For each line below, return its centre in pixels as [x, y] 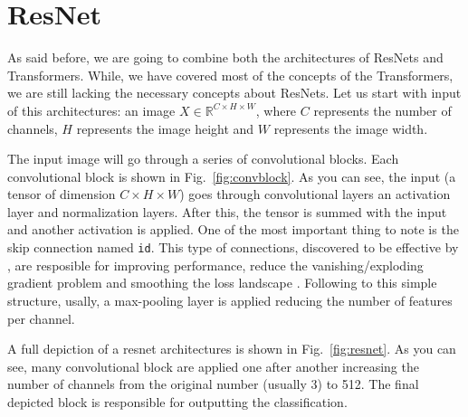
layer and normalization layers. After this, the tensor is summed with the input [227, 211]
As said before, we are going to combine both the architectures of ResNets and [225, 57]
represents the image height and [165, 128]
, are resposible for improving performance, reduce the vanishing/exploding [215, 265]
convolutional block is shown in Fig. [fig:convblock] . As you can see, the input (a [232, 176]
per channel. [41, 318]
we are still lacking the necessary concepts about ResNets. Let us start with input [234, 93]
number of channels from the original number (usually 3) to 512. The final [213, 384]
